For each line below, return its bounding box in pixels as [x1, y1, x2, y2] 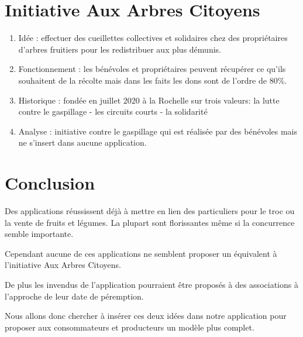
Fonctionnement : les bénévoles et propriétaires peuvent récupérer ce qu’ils [18, 63, 286, 75]
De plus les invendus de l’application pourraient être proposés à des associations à [5, 278, 298, 290]
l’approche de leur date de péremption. [5, 290, 144, 302]
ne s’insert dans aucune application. [18, 136, 147, 149]
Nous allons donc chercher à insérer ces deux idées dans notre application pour [5, 310, 287, 322]
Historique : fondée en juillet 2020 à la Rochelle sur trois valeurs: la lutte [18, 94, 280, 106]
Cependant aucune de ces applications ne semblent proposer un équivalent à [5, 247, 277, 259]
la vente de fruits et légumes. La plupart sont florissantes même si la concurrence [5, 216, 295, 228]
